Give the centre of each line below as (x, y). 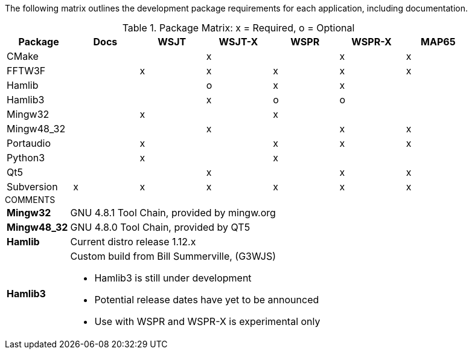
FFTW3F (26, 71)
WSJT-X (238, 42)
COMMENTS (30, 200)
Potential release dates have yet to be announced (207, 300)
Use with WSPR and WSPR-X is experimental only (207, 321)
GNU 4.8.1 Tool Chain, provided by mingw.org (173, 213)
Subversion (32, 187)
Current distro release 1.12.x (133, 242)
